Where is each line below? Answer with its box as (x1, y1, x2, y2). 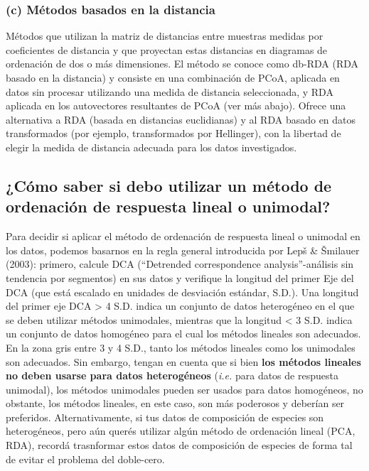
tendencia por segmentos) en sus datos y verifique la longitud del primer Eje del (6, 270, 354, 285)
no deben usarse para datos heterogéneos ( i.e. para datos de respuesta (6, 368, 338, 383)
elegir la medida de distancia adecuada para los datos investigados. (6, 139, 297, 154)
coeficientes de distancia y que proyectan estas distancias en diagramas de (6, 42, 328, 57)
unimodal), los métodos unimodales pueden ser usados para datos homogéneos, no (6, 381, 363, 396)
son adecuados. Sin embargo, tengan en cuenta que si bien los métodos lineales (6, 354, 361, 369)
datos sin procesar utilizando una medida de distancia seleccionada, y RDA (6, 84, 333, 99)
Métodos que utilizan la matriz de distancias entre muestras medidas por (6, 28, 323, 43)
